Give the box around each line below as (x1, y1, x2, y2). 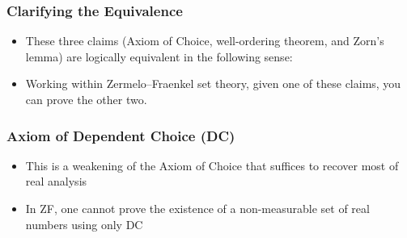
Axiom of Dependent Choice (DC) (6, 125, 235, 145)
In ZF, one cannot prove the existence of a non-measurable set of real (25, 200, 370, 216)
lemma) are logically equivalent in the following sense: (25, 48, 293, 65)
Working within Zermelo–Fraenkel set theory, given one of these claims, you (25, 75, 401, 92)
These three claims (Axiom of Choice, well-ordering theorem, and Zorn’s (25, 32, 384, 49)
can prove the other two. (25, 91, 147, 107)
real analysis (25, 173, 87, 190)
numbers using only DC (25, 215, 143, 232)
